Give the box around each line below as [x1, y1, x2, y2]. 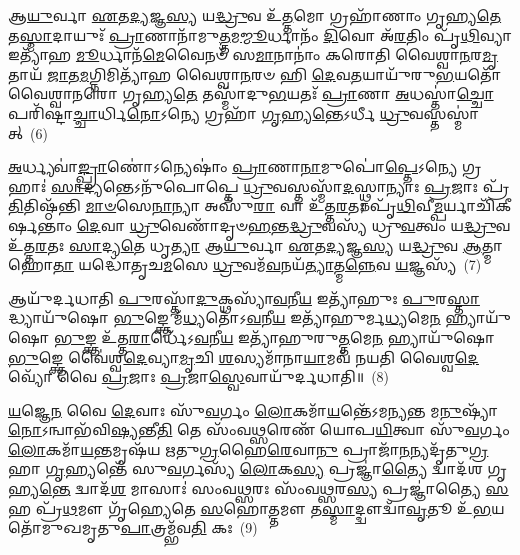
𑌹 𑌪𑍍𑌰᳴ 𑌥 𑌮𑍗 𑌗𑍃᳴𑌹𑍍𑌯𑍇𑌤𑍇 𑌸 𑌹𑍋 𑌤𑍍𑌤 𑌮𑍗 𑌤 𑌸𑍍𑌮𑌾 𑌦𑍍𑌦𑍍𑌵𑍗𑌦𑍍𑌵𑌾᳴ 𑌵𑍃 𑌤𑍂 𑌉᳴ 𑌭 [8, 497, 492, 518]
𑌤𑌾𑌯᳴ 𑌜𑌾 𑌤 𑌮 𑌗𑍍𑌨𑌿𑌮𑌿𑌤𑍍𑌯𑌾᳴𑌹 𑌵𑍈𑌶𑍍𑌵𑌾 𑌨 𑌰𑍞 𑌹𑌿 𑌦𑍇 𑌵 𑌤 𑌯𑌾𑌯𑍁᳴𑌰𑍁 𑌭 [8, 63, 455, 84]
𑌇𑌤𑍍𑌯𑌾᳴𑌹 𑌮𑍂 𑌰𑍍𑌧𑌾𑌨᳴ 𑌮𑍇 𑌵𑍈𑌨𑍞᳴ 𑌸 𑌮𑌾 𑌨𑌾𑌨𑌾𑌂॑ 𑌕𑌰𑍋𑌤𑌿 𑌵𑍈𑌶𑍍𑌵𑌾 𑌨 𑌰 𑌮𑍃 [8, 44, 499, 65]
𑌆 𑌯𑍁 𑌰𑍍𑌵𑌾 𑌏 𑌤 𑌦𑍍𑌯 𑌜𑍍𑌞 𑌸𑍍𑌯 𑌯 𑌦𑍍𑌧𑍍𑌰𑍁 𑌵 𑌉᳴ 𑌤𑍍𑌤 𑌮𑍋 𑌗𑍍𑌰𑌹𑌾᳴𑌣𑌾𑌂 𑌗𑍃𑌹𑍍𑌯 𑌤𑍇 [8, 5, 502, 25]
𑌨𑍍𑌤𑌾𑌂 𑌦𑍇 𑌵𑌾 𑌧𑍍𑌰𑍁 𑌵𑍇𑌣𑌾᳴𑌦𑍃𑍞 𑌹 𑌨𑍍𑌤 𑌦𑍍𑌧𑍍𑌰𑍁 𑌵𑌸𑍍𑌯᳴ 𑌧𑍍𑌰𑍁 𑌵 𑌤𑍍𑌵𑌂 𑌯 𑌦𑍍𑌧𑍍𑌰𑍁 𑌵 [37, 214, 511, 235]
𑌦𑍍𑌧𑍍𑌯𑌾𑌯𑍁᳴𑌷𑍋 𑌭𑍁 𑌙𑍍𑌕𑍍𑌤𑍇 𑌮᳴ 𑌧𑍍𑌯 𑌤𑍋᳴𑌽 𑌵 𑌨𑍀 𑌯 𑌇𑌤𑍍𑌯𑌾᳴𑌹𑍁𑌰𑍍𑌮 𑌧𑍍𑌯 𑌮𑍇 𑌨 [8, 307, 441, 328]
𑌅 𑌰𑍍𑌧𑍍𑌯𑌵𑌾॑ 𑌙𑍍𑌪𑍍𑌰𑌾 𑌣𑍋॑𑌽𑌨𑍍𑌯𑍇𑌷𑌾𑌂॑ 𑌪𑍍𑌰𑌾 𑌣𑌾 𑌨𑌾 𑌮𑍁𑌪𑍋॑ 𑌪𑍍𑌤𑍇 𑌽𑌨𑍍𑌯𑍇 [8, 156, 458, 177]
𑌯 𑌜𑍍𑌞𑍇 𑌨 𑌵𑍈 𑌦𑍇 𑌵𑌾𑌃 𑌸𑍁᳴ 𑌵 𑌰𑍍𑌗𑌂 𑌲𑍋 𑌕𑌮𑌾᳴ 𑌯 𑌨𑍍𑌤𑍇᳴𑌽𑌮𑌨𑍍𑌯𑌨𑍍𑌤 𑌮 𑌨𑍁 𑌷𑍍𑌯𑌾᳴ [8, 399, 498, 420]
